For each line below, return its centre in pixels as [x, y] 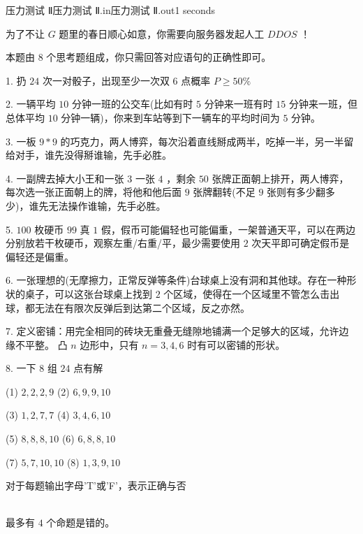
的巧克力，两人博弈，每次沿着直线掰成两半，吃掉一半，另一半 [202, 141]
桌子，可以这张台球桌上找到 [88, 293]
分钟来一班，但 [323, 104]
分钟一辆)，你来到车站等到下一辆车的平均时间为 [170, 117]
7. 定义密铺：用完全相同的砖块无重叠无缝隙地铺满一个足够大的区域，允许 [172, 331]
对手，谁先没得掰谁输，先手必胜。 [93, 155]
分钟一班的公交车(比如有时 [132, 104]
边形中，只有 [109, 344]
